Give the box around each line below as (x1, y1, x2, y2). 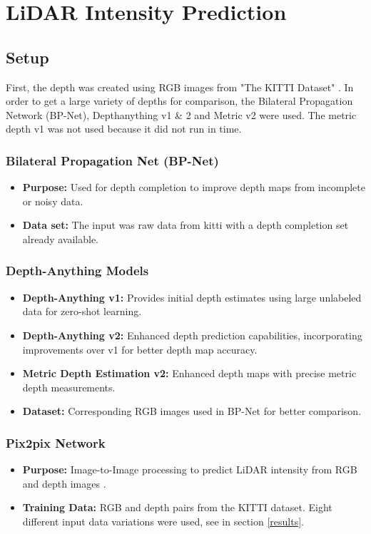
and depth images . (22, 476, 106, 491)
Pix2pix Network (6, 433, 106, 451)
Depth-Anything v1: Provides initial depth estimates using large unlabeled (22, 289, 362, 304)
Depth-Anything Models (6, 262, 149, 279)
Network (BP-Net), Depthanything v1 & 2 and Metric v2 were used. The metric (6, 107, 357, 122)
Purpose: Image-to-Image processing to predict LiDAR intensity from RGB (22, 462, 357, 477)
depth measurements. (22, 379, 116, 394)
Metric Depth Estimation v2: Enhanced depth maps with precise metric (22, 366, 357, 381)
